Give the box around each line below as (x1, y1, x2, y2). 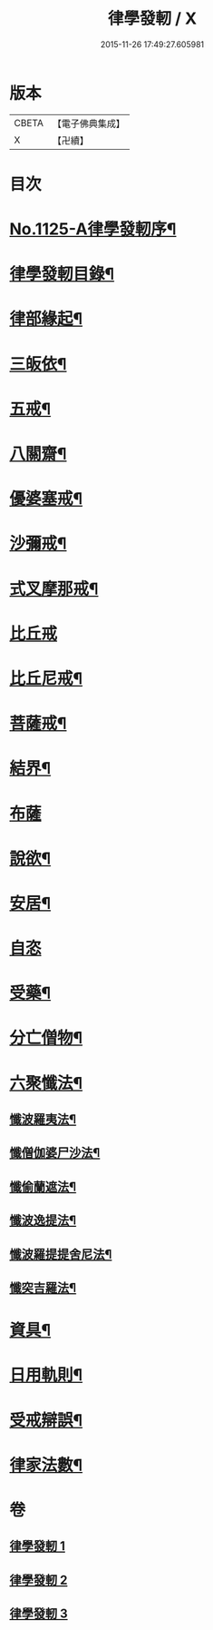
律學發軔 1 (9, 1538, 66, 1554)
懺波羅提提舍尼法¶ (9, 1246, 112, 1262)
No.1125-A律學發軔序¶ (9, 219, 177, 240)
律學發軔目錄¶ (9, 264, 115, 284)
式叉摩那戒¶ (9, 578, 99, 599)
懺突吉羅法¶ (9, 1279, 77, 1295)
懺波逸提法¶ (9, 1213, 77, 1229)
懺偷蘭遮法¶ (9, 1179, 77, 1194)
